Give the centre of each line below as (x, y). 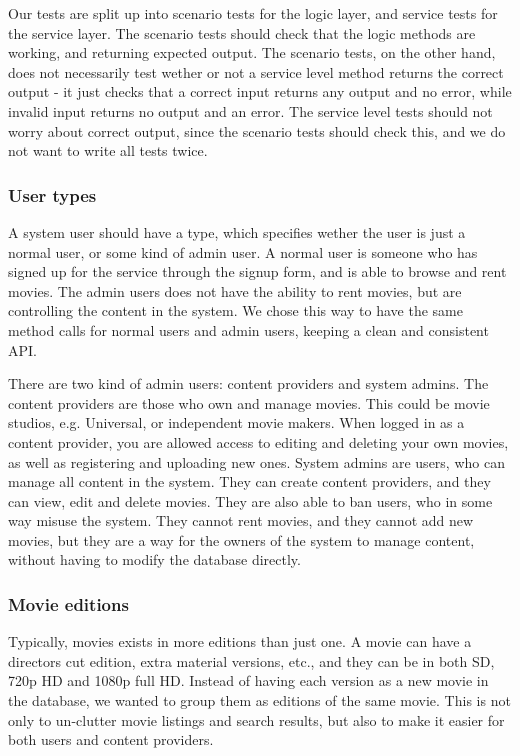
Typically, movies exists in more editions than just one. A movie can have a (240, 641)
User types (52, 194)
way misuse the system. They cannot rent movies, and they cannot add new (241, 520)
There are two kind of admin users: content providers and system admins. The (248, 383)
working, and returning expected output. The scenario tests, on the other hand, (252, 52)
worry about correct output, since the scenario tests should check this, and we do (257, 130)
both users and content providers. (111, 739)
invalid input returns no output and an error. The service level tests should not (250, 110)
